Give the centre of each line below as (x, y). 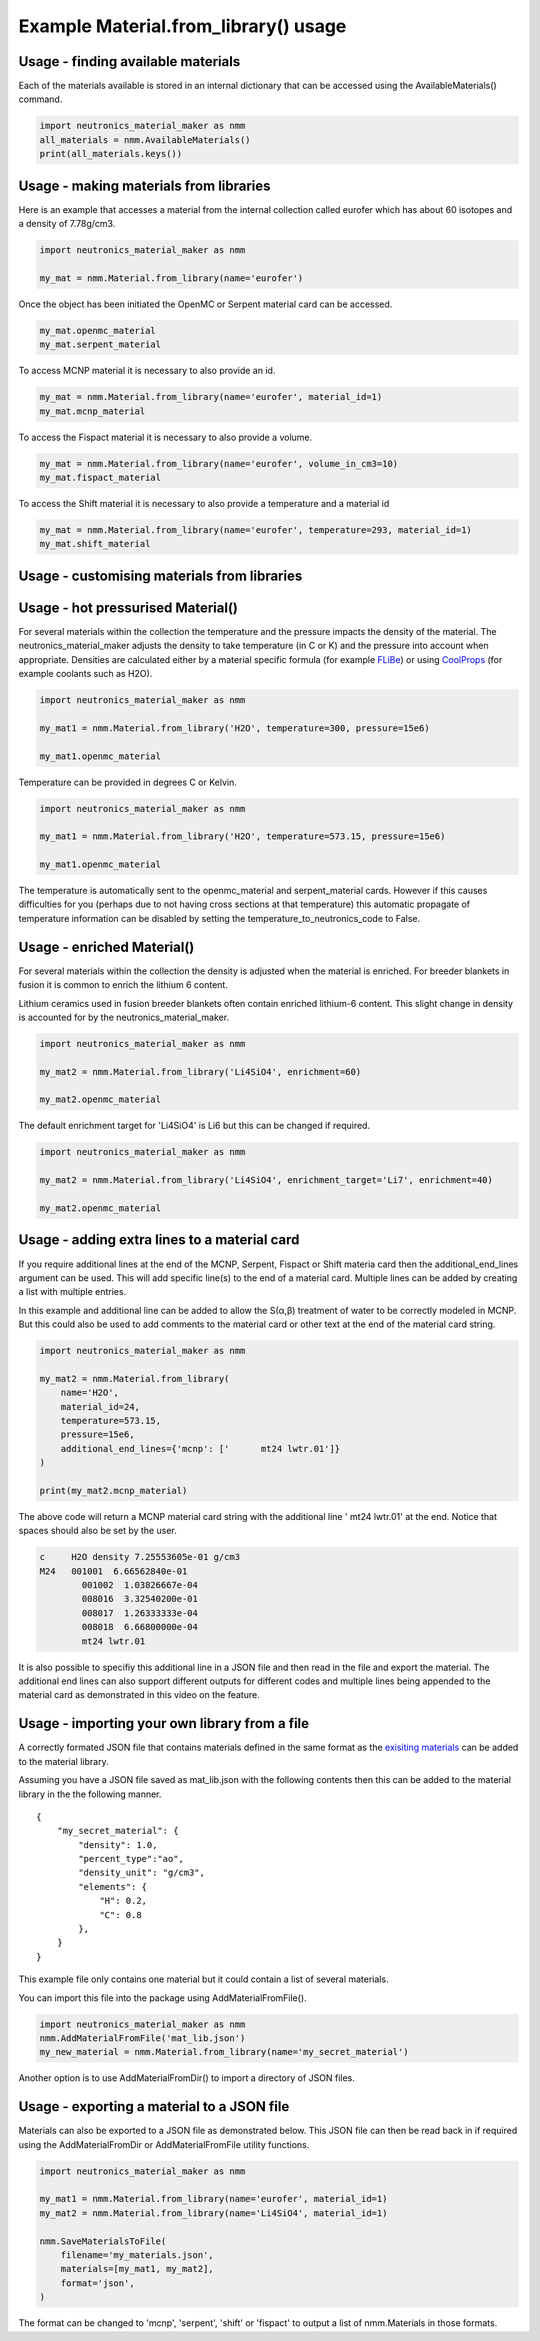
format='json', (97, 2283)
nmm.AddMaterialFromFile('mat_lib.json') (142, 2038)
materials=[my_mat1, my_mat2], (137, 2269)
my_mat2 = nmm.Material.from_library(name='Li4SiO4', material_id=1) (213, 2213)
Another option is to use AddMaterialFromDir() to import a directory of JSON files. (186, 2078)
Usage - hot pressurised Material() (128, 607)
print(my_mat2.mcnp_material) (113, 1490)
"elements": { (113, 1886)
